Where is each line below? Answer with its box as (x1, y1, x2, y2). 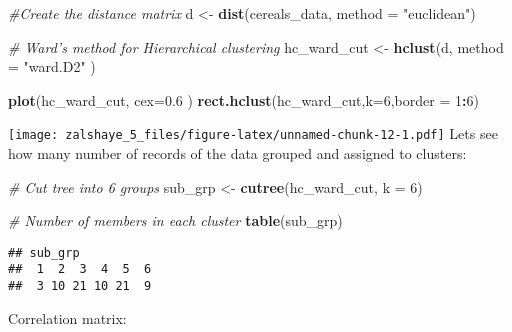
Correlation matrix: (8, 307, 127, 328)
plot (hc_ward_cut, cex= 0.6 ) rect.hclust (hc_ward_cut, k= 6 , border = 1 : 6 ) (8, 89, 479, 110)
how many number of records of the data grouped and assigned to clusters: (8, 143, 467, 164)
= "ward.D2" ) (8, 56, 96, 77)
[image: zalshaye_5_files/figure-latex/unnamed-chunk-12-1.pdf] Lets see (8, 123, 498, 144)
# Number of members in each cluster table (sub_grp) (8, 210, 343, 231)
